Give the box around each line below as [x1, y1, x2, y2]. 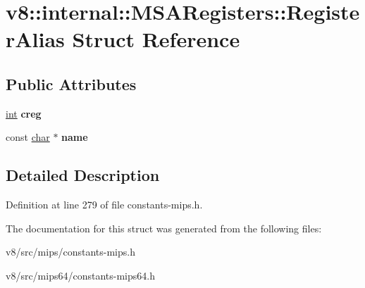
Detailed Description [6, 164, 160, 186]
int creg [6, 106, 42, 120]
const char [6, 130, 50, 144]
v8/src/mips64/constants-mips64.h [6, 268, 155, 282]
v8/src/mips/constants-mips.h [6, 244, 135, 259]
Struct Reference [72, 25, 240, 54]
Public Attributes [6, 73, 137, 94]
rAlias [6, 25, 65, 54]
